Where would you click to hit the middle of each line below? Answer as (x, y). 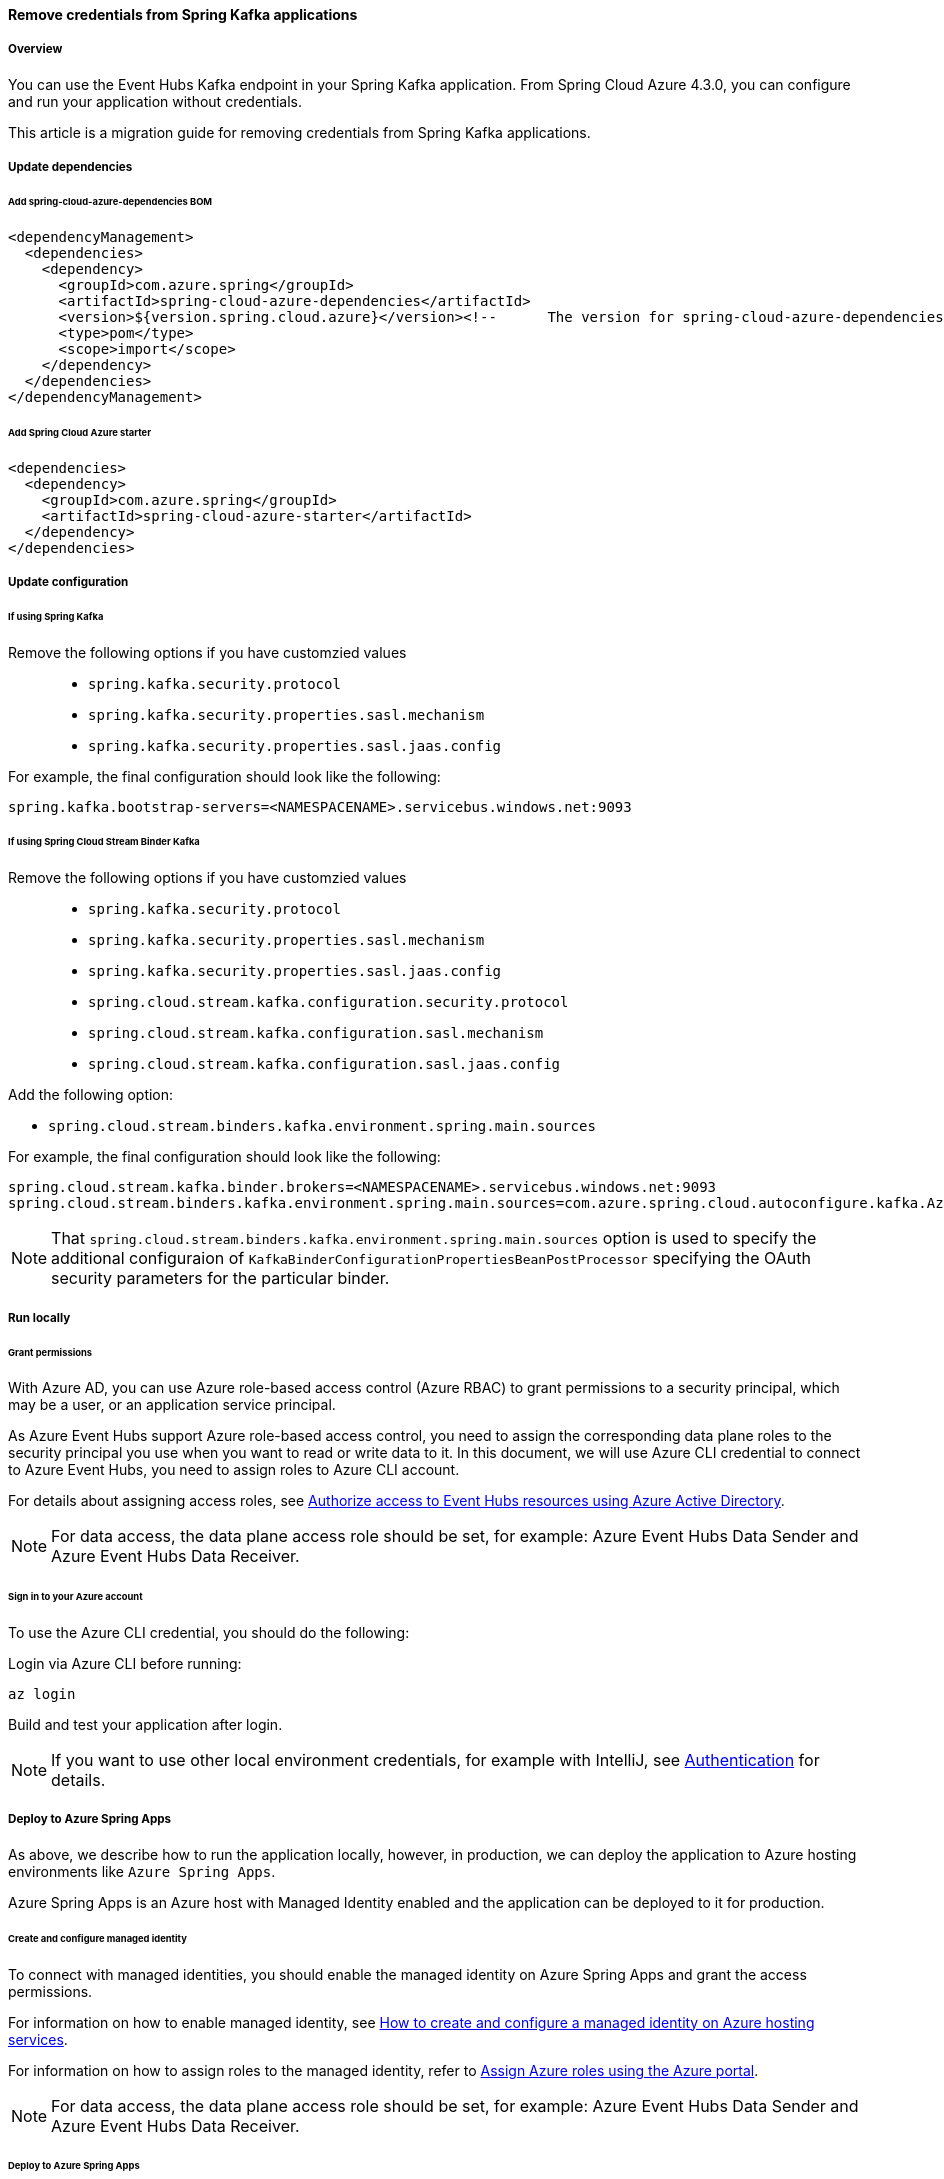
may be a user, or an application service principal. (172, 1405)
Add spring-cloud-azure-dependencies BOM (110, 202)
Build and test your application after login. (145, 1725)
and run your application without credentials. (155, 101)
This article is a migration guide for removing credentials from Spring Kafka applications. (299, 132)
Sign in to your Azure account (75, 1597)
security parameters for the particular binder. (220, 1278)
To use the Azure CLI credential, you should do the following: (209, 1633)
